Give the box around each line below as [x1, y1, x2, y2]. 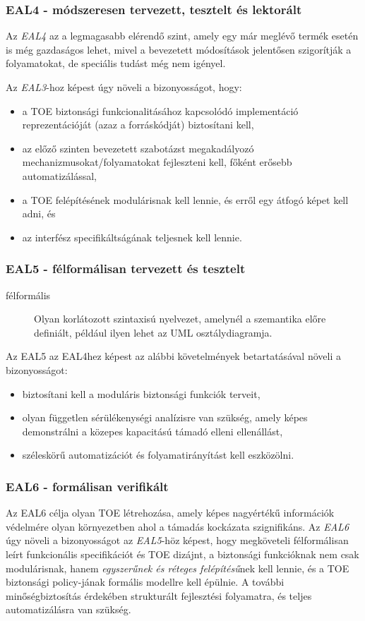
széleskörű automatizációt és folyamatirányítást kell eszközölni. [22, 447, 294, 462]
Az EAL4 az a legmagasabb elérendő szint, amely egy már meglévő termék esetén [6, 28, 359, 43]
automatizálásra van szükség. [6, 602, 131, 617]
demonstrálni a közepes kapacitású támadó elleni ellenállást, [22, 423, 283, 438]
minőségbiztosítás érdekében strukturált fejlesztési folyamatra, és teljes [6, 588, 312, 603]
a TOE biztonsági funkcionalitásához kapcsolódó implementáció [22, 103, 299, 118]
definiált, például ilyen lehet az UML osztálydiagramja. [34, 325, 273, 339]
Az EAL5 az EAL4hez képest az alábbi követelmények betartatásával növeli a [6, 349, 341, 363]
